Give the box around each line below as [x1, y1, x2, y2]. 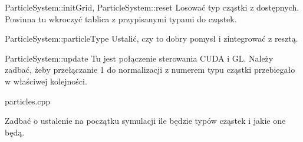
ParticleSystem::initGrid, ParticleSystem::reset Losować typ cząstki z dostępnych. [5, 1, 299, 13]
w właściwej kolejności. [5, 75, 87, 87]
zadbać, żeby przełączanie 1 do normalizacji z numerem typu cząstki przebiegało [5, 63, 295, 76]
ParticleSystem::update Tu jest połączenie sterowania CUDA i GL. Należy [5, 52, 274, 64]
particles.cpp [5, 94, 51, 107]
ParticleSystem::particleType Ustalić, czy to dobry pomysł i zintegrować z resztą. [5, 32, 298, 45]
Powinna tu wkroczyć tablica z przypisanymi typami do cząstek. [5, 12, 237, 25]
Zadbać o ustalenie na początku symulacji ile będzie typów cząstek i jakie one [5, 114, 286, 127]
